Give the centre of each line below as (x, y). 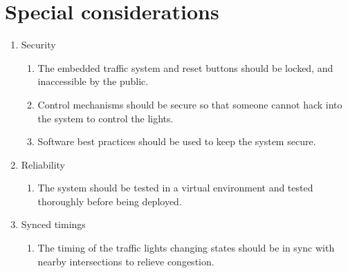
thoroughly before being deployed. (110, 201)
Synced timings (53, 224)
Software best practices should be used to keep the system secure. (177, 141)
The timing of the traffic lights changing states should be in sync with (186, 248)
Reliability (43, 164)
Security (38, 45)
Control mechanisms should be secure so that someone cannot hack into (190, 104)
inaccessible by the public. (93, 81)
